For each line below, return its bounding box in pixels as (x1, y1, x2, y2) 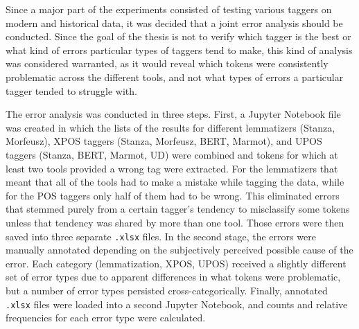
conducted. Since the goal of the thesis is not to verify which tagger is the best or (6, 29, 351, 44)
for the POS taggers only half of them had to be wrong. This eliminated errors (6, 188, 340, 202)
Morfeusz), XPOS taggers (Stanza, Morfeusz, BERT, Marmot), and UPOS (6, 134, 322, 148)
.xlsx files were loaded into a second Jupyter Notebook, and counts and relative (6, 296, 348, 311)
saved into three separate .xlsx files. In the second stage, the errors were (6, 229, 316, 243)
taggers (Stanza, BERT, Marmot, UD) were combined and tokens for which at (6, 147, 338, 161)
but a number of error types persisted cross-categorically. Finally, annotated (6, 283, 328, 297)
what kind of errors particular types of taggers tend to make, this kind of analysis (6, 42, 353, 57)
